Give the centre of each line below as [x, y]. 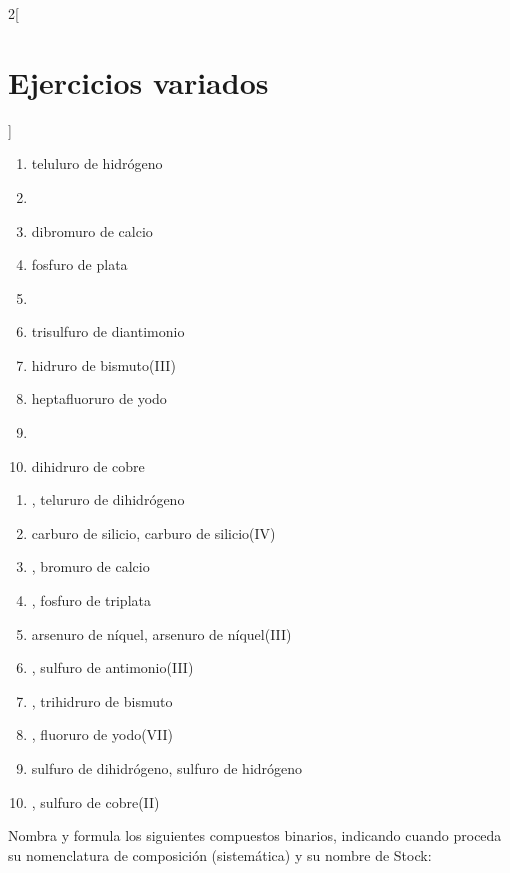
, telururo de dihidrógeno [108, 499]
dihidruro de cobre [88, 465]
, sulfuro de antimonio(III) [112, 667]
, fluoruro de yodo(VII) [102, 734]
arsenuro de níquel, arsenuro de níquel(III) [161, 633]
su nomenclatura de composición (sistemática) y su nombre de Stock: [220, 854]
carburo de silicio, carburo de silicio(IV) [153, 532]
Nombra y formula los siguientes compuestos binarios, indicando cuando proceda [255, 835]
